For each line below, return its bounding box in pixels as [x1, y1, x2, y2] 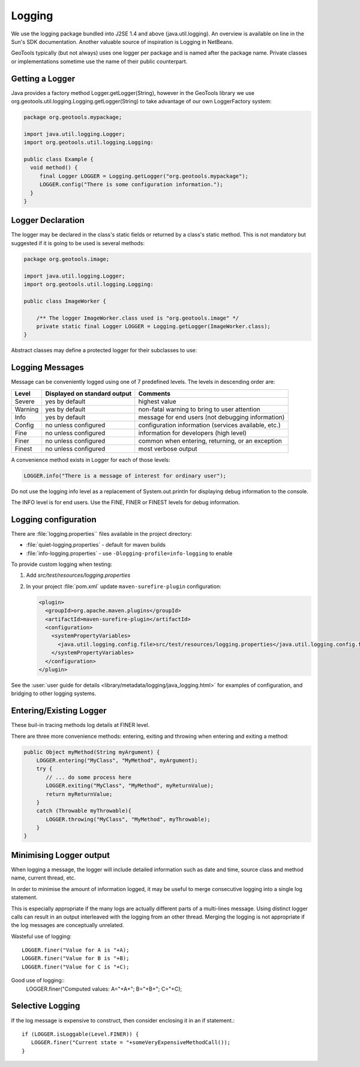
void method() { [30, 164, 78, 171]
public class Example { [23, 156, 94, 162]
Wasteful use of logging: [11, 932, 72, 940]
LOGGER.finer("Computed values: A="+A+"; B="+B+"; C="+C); [26, 985, 182, 993]
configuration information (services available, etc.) [138, 421, 281, 429]
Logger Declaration [11, 215, 85, 225]
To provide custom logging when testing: [11, 561, 112, 568]
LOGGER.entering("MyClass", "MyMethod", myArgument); [36, 757, 198, 764]
